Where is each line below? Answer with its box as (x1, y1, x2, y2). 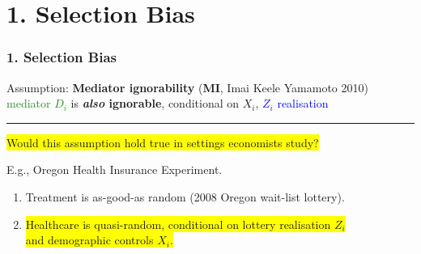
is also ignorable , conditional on (70, 95, 240, 112)
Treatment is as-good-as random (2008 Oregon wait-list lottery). (25, 188, 345, 205)
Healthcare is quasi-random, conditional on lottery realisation (25, 215, 331, 232)
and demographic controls (25, 231, 154, 248)
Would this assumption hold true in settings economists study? (6, 133, 319, 150)
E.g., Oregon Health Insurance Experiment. (6, 161, 223, 178)
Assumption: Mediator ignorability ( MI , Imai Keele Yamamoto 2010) (6, 78, 368, 95)
